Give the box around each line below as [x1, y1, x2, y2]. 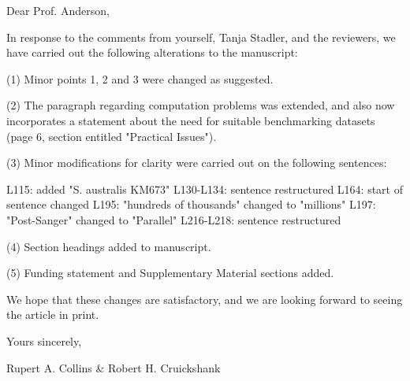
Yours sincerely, [6, 332, 82, 349]
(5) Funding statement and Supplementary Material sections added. [6, 264, 334, 281]
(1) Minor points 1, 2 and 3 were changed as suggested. [6, 70, 274, 87]
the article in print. [6, 306, 99, 323]
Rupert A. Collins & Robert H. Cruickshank [6, 359, 221, 375]
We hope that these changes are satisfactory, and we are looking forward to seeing [6, 290, 403, 307]
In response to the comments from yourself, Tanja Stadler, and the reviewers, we [6, 28, 396, 45]
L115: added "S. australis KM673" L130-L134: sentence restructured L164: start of [6, 180, 403, 197]
